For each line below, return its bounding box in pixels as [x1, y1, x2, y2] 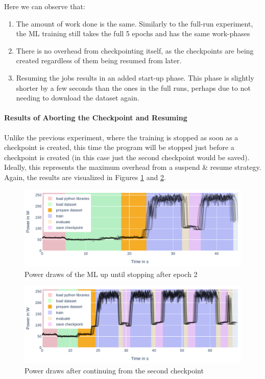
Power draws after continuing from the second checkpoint [25, 365, 204, 376]
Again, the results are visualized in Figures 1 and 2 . [4, 171, 166, 182]
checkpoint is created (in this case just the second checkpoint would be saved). [4, 151, 250, 162]
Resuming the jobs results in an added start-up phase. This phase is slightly [16, 72, 254, 83]
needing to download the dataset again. [16, 92, 139, 103]
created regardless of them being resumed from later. [16, 55, 182, 66]
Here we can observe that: [4, 1, 85, 11]
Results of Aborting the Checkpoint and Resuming [4, 112, 187, 123]
